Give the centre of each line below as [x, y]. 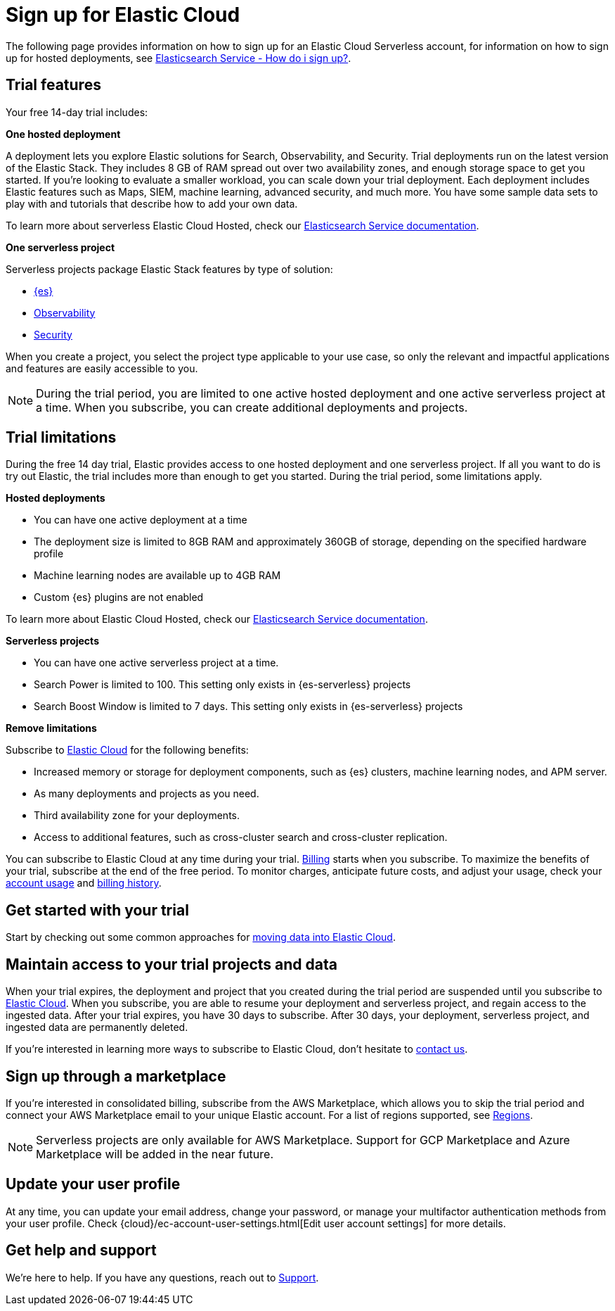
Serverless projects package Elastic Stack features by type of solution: [169, 269]
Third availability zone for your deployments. [137, 816]
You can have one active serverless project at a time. [156, 663]
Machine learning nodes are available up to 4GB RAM [157, 576]
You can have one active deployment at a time [141, 520]
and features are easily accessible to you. [102, 368]
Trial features [53, 85]
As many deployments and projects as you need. [147, 794]
